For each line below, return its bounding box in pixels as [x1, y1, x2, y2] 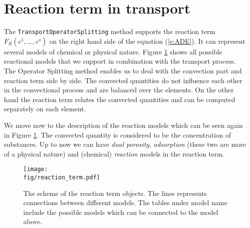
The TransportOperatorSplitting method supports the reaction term [4, 26, 215, 36]
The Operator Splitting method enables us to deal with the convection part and [4, 65, 242, 75]
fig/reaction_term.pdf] [23, 174, 100, 181]
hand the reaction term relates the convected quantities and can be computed [4, 94, 235, 104]
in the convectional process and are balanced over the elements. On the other [4, 85, 234, 95]
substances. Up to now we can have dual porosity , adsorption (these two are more [4, 139, 246, 149]
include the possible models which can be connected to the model [23, 207, 218, 217]
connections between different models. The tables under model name [23, 197, 228, 208]
